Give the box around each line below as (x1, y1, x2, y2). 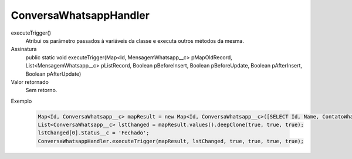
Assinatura (11, 46, 37, 53)
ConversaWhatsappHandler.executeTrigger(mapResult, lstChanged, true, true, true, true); (38, 138, 304, 144)
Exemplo (11, 97, 32, 104)
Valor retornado (11, 78, 49, 85)
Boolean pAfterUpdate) (25, 70, 82, 77)
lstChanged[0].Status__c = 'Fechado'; (38, 130, 150, 136)
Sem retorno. (25, 87, 57, 94)
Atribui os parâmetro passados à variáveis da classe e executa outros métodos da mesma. (25, 37, 245, 44)
